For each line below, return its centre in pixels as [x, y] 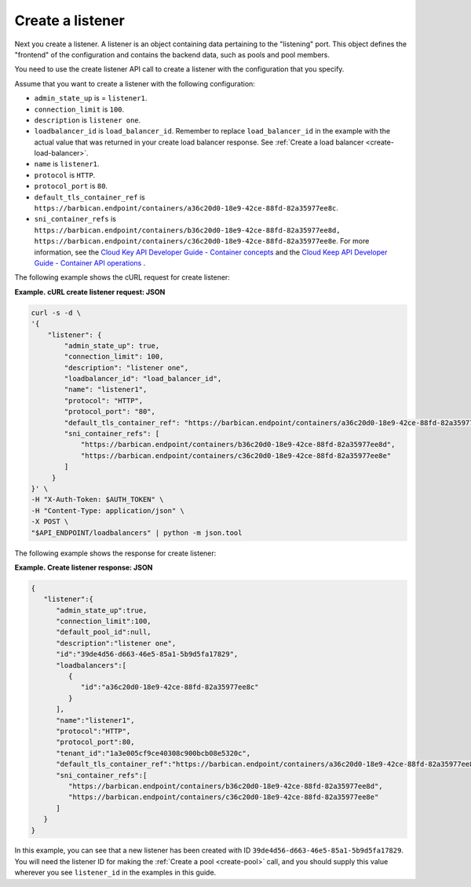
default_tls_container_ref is [89, 197]
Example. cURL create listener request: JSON [90, 291]
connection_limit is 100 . [79, 109]
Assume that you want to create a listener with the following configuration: [135, 83]
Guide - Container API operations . [90, 262]
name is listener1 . [67, 164]
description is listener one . [88, 120]
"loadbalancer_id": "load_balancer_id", [143, 379]
